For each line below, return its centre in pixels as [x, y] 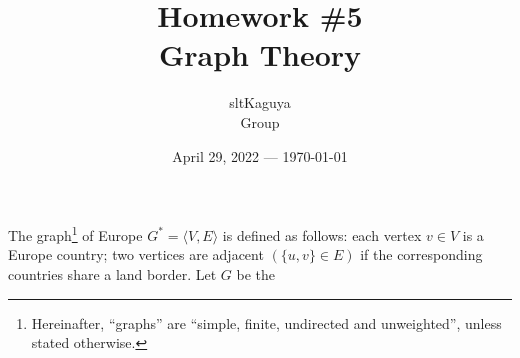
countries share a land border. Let [112, 273]
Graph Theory [260, 54]
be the [256, 273]
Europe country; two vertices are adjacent [136, 254]
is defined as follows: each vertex [322, 234]
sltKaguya [260, 102]
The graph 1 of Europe [75, 233]
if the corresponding [421, 254]
